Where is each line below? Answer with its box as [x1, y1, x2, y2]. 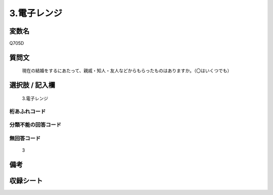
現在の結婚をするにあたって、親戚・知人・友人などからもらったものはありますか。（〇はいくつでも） [22, 68, 232, 74]
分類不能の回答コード [9, 121, 62, 128]
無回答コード [9, 134, 41, 141]
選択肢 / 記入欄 [9, 81, 56, 89]
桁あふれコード [9, 108, 46, 115]
